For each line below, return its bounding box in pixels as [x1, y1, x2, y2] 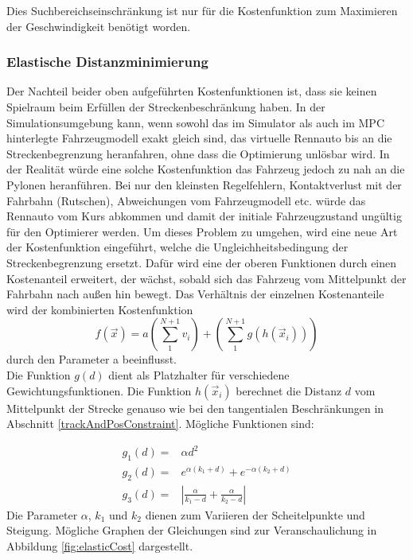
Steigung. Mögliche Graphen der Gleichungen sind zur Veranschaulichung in [6, 522, 377, 539]
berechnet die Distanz [236, 382, 342, 399]
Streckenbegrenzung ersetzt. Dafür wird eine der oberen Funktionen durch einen [6, 254, 397, 270]
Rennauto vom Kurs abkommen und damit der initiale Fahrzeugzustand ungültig [6, 208, 402, 224]
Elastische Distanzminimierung [6, 52, 208, 72]
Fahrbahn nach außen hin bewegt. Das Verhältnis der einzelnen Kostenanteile [6, 286, 384, 302]
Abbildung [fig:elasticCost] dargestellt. [6, 538, 193, 554]
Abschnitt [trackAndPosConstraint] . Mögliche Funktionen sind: [6, 415, 314, 432]
